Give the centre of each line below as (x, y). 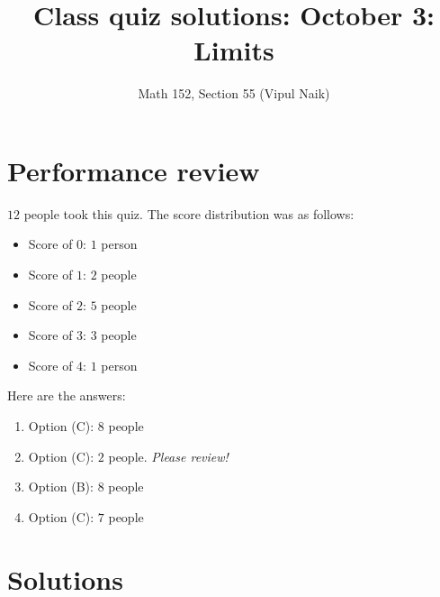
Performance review (134, 170)
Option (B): (61, 487)
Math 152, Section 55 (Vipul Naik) (234, 93)
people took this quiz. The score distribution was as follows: (189, 213)
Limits (234, 50)
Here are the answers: (67, 395)
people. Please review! (168, 456)
